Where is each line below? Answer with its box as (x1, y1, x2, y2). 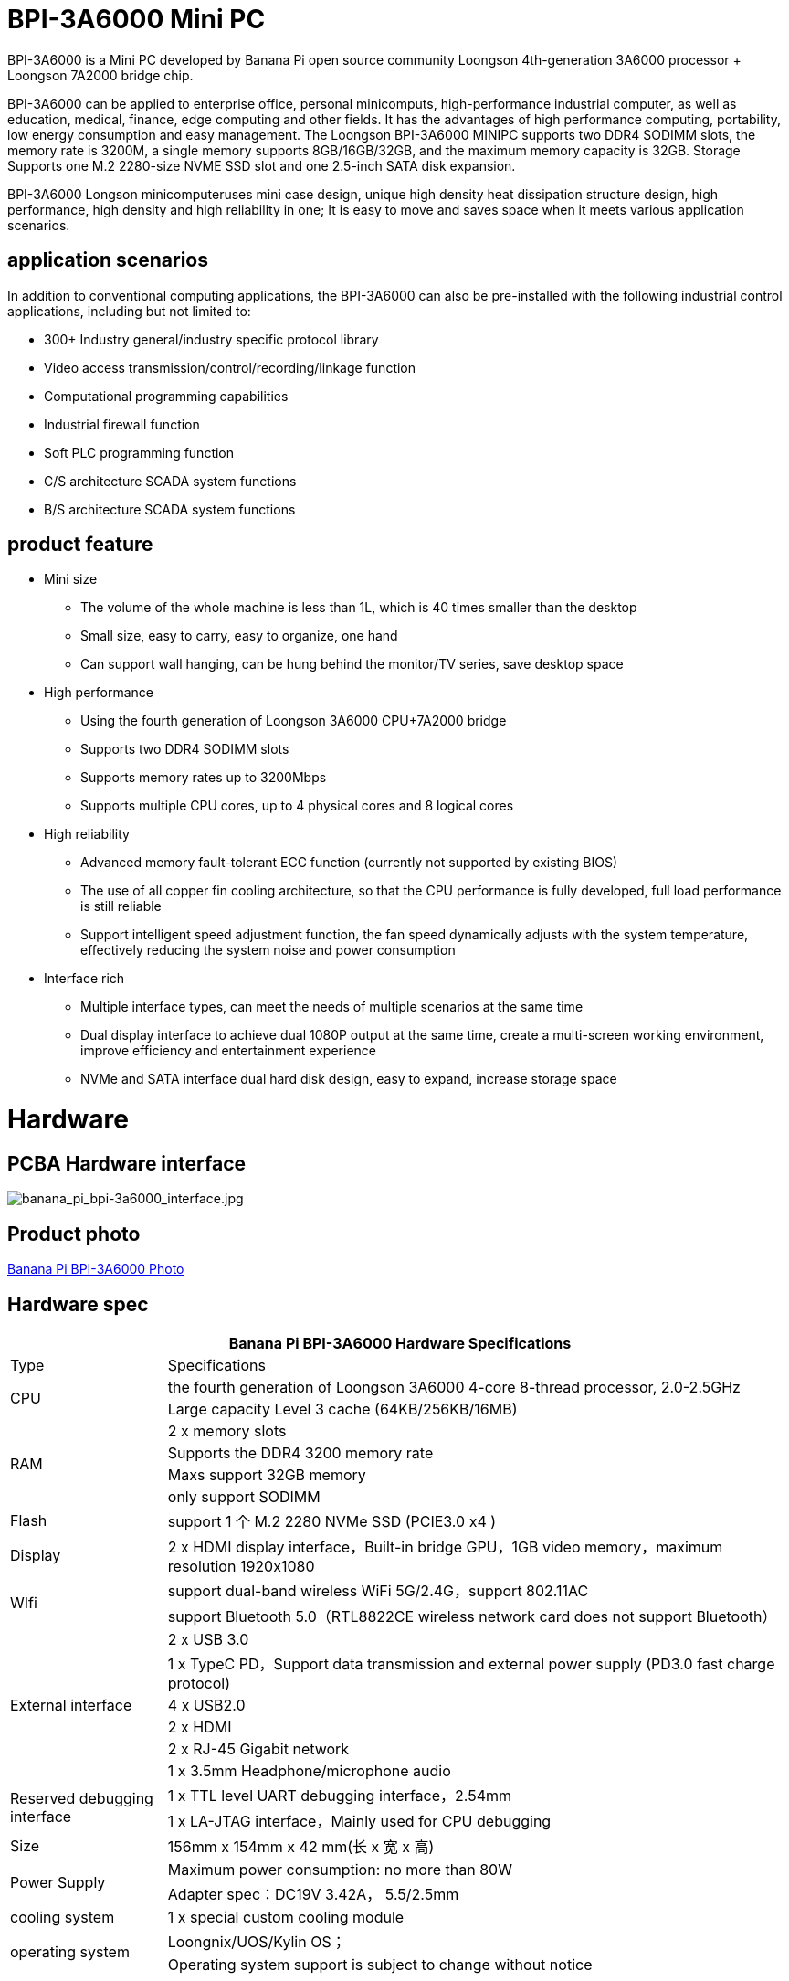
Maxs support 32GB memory (167, 1466, 366, 1485)
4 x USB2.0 (167, 1696, 246, 1715)
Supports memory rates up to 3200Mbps (80, 769, 327, 786)
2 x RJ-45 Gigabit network (167, 1740, 350, 1759)
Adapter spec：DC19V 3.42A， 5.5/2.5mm (167, 1885, 459, 1904)
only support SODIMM (167, 1488, 321, 1507)
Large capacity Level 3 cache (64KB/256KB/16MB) (167, 1400, 518, 1419)
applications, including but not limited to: (7, 302, 251, 319)
